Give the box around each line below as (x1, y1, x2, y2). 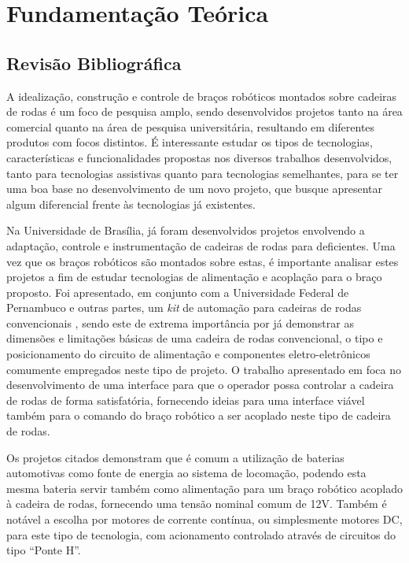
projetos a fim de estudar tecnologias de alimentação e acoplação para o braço (6, 269, 382, 285)
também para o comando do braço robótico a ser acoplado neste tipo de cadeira (6, 407, 391, 424)
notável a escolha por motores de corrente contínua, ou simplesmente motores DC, (6, 511, 403, 528)
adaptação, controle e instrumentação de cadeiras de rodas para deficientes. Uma (6, 237, 396, 254)
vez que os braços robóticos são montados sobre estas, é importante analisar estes (6, 253, 399, 269)
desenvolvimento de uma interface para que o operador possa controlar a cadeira (6, 376, 394, 393)
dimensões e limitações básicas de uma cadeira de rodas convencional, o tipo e (6, 330, 383, 346)
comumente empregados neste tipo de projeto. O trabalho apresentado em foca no (6, 361, 402, 377)
